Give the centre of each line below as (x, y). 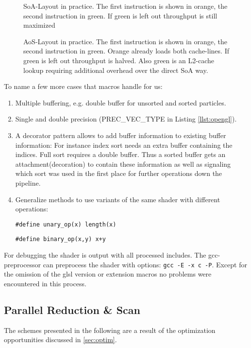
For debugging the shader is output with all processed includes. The (105, 255)
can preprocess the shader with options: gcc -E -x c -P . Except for (145, 264)
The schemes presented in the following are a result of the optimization (110, 330)
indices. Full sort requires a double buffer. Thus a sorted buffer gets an (120, 154)
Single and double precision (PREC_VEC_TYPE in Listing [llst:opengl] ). (126, 119)
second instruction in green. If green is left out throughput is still (120, 15)
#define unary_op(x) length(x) (66, 224)
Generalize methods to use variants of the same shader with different (118, 199)
